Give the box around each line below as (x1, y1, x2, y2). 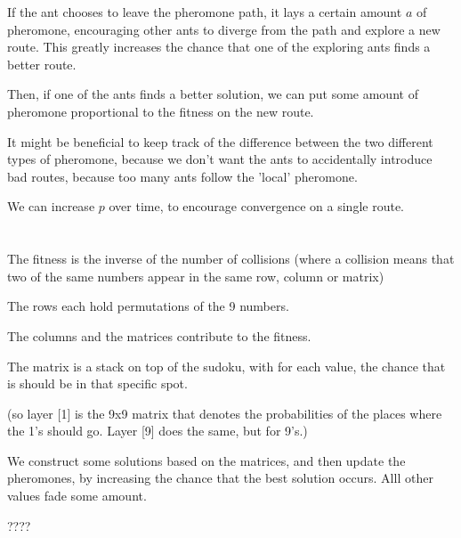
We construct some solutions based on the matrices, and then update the (7, 451, 406, 469)
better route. (7, 54, 77, 73)
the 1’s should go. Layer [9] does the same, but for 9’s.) (7, 421, 308, 440)
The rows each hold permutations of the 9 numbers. (7, 297, 289, 315)
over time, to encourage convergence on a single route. (109, 197, 404, 216)
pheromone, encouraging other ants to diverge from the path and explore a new (7, 20, 441, 38)
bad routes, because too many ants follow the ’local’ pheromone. (7, 167, 358, 185)
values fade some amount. (7, 486, 147, 505)
